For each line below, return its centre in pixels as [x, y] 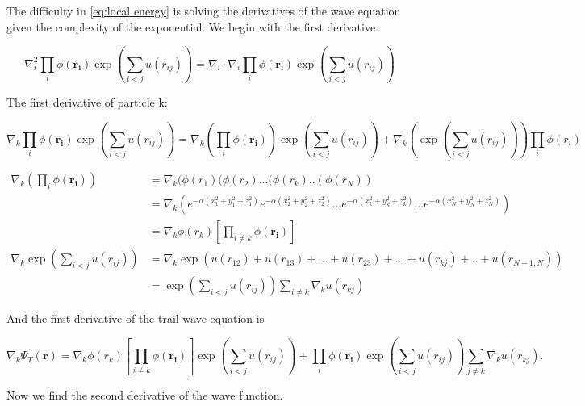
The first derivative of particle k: [87, 101]
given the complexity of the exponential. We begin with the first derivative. [193, 26]
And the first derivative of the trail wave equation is [136, 318]
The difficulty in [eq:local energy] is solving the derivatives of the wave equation [204, 10]
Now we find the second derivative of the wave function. [145, 394]
